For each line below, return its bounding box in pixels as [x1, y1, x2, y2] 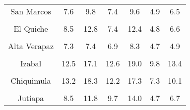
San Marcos [10, 5, 51, 17]
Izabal [20, 57, 42, 69]
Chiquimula [10, 75, 51, 86]
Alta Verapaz [8, 40, 54, 52]
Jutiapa [17, 92, 44, 104]
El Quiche [13, 23, 48, 34]
